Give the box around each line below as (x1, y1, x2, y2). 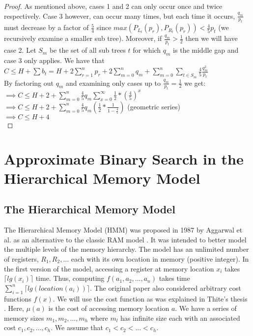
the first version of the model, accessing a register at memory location (4, 263, 214, 273)
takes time (159, 273, 190, 283)
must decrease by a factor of (4, 22, 89, 33)
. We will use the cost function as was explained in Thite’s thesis (53, 293, 248, 303)
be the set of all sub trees (49, 45, 126, 55)
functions (4, 293, 31, 303)
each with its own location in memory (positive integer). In (71, 253, 249, 264)
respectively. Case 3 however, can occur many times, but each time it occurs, (4, 10, 235, 21)
